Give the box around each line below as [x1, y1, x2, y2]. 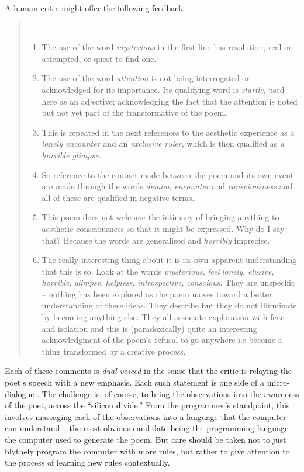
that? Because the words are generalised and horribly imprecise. [42, 234, 270, 246]
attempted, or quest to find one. [42, 52, 157, 64]
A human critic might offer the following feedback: [5, 2, 185, 13]
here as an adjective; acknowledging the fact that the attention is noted [42, 95, 298, 107]
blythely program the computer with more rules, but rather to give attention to [5, 445, 290, 457]
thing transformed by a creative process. [42, 345, 186, 357]
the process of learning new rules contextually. [5, 456, 170, 468]
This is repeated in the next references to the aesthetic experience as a [42, 126, 295, 138]
